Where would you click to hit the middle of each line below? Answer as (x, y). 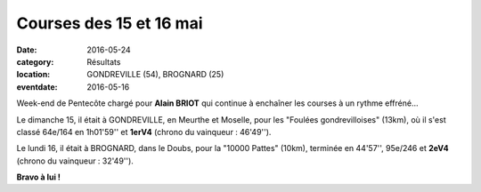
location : (33, 75)
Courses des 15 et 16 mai (110, 23)
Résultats (104, 61)
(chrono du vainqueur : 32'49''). (75, 161)
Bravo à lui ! (39, 177)
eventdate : (37, 87)
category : (35, 61)
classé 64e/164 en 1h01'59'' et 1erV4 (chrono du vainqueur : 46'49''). (144, 132)
